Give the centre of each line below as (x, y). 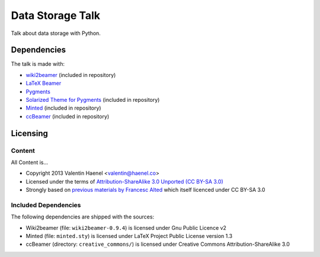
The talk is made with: (38, 64)
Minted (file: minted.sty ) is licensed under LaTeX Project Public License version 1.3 (129, 236)
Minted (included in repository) (63, 108)
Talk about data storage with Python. (56, 33)
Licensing (30, 133)
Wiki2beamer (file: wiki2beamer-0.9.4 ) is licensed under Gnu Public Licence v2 (126, 227)
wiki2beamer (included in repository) (71, 75)
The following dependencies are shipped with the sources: (82, 217)
